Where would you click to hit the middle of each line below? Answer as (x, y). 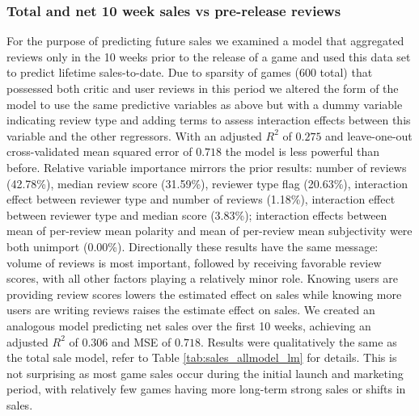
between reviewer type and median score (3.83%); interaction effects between (197, 214)
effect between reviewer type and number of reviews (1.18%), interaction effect (201, 199)
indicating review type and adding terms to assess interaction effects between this (209, 120)
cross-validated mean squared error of (99, 151)
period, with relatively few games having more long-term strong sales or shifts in (206, 389)
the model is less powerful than (303, 151)
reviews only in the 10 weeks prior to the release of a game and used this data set (209, 56)
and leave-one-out (369, 135)
